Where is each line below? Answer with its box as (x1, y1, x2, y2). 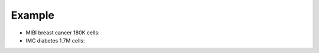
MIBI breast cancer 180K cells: (25, 29, 100, 36)
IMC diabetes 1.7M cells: (25, 37, 85, 44)
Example (11, 9, 54, 22)
